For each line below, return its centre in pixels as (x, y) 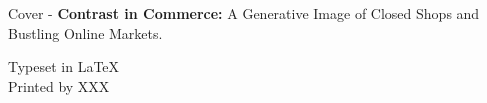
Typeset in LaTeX (64, 66)
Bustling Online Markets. (85, 32)
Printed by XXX (59, 85)
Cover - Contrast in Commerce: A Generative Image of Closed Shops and (244, 13)
